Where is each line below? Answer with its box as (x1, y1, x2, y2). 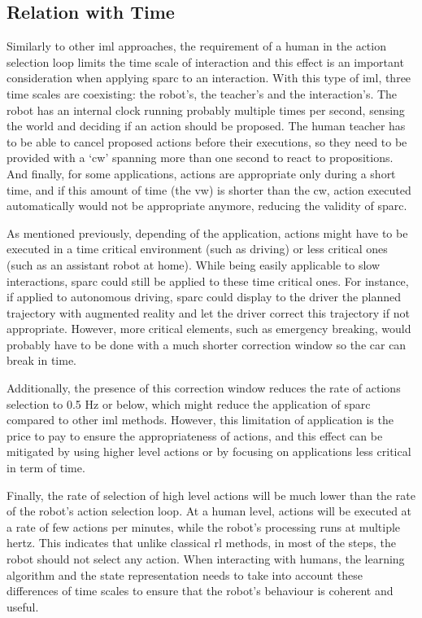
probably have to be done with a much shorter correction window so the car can (7, 335, 407, 353)
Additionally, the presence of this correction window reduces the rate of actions (7, 379, 401, 397)
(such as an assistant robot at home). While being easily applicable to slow (7, 256, 381, 273)
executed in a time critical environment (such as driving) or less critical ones (7, 240, 388, 257)
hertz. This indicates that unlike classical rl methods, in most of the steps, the (7, 534, 397, 551)
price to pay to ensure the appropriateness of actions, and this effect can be (7, 427, 383, 444)
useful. (7, 598, 39, 615)
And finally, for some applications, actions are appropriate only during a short (7, 164, 396, 182)
